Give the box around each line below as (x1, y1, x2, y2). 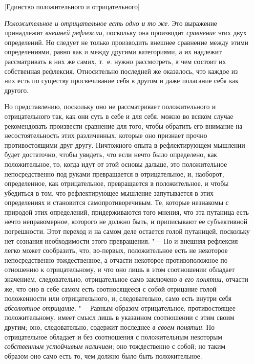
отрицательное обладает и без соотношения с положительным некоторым (4, 331, 222, 341)
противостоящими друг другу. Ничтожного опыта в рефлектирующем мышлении (4, 139, 245, 150)
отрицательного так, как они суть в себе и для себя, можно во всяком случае (4, 111, 233, 121)
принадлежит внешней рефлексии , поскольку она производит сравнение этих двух (4, 27, 247, 38)
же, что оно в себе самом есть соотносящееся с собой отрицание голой (4, 283, 217, 294)
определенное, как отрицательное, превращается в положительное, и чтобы (4, 178, 229, 188)
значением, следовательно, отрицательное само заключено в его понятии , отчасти (4, 274, 249, 284)
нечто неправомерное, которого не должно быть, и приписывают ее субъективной (4, 216, 248, 227)
